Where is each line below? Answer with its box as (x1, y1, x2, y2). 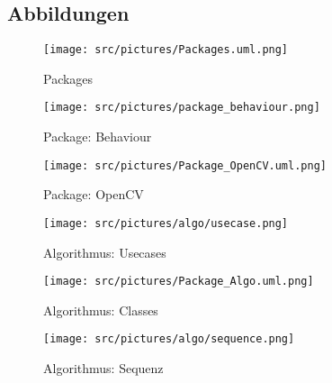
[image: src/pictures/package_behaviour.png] (43, 101, 320, 114)
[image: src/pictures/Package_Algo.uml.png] (43, 275, 314, 288)
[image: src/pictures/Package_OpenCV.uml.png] (43, 159, 327, 172)
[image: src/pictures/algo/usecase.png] (43, 216, 289, 230)
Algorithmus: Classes (43, 300, 158, 319)
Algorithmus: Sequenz (43, 359, 164, 378)
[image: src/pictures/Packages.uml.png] (43, 43, 289, 57)
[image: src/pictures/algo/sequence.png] (43, 333, 295, 346)
